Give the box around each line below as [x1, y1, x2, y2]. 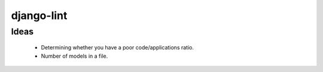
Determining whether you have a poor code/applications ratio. [41, 44, 194, 51]
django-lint [11, 9, 68, 22]
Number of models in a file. [41, 52, 108, 60]
